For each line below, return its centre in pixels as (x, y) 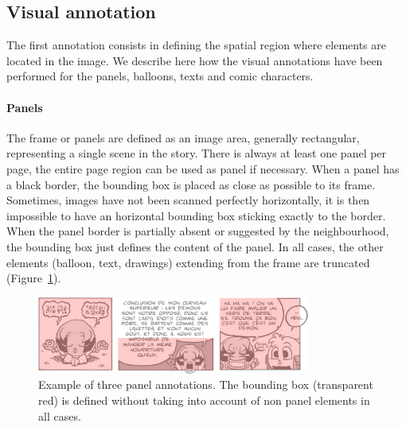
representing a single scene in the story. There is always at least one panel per (197, 153)
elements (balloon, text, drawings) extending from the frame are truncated (188, 262)
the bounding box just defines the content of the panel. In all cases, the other (195, 246)
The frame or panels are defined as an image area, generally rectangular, (183, 137)
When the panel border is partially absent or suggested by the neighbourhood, (198, 231)
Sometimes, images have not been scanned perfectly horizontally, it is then (188, 200)
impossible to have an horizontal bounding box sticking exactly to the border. (196, 215)
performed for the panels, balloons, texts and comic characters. (160, 76)
